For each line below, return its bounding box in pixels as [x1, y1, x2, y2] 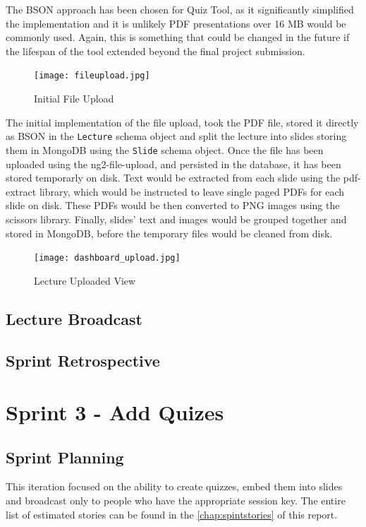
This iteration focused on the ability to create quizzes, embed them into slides [6, 479, 343, 494]
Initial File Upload [34, 91, 114, 106]
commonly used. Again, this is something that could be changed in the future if [6, 30, 350, 45]
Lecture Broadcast [6, 307, 142, 329]
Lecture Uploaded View [34, 273, 136, 288]
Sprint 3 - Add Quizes [6, 398, 224, 427]
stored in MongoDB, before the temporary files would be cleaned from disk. [6, 225, 333, 240]
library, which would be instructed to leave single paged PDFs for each [39, 184, 345, 199]
